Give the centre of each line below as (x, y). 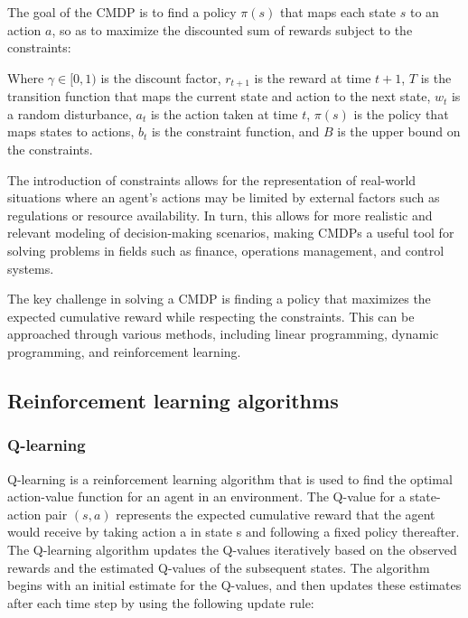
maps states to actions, (71, 131)
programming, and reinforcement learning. (124, 351)
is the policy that (401, 113)
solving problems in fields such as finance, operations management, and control (226, 250)
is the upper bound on (399, 131)
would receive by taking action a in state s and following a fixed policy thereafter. (234, 532)
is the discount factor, (161, 77)
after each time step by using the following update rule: (161, 602)
